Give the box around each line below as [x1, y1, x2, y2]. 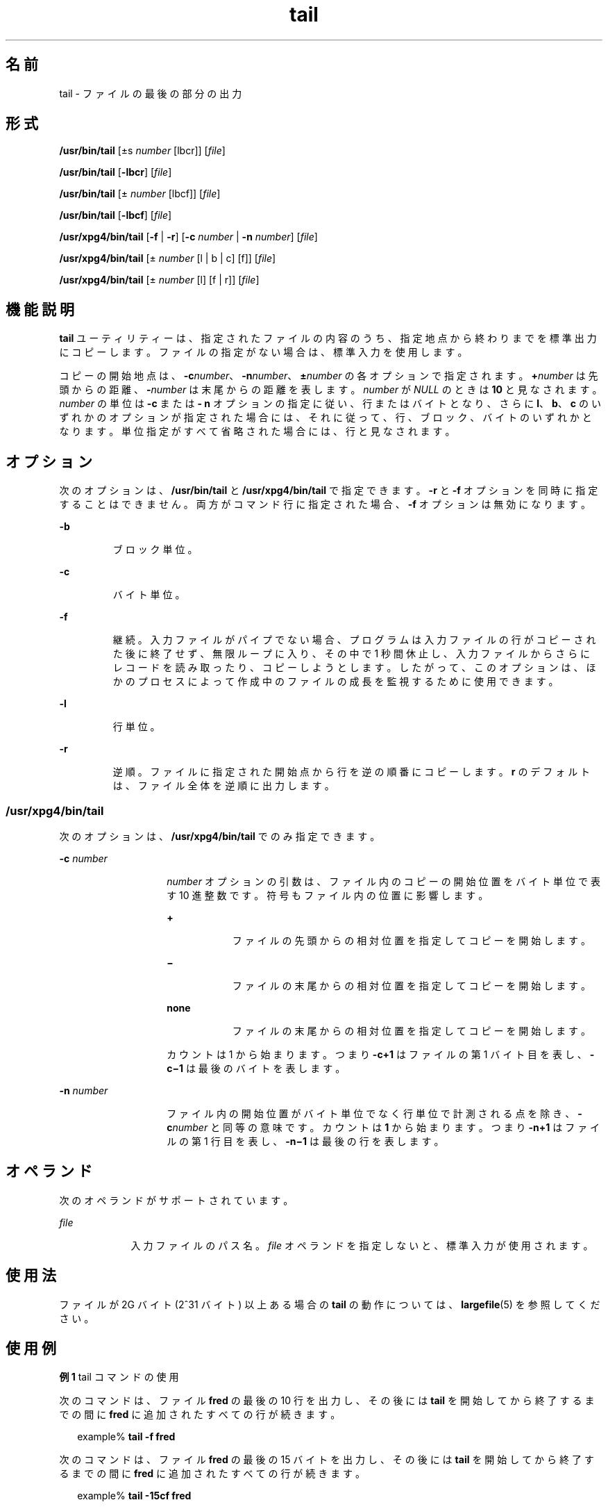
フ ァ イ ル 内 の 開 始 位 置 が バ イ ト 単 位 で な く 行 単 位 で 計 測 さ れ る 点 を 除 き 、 [167, 1107, 575, 1119]
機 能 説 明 [6, 300, 74, 318]
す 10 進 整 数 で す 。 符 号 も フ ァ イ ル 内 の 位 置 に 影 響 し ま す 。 [167, 889, 489, 901]
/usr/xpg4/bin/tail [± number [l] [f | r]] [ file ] [59, 274, 260, 286]
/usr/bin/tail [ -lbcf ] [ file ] [59, 209, 172, 222]
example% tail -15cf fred [77, 1490, 192, 1502]
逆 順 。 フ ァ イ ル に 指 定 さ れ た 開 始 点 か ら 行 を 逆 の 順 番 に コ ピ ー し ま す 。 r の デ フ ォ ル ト [112, 766, 591, 778]
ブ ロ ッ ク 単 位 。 [112, 543, 198, 556]
